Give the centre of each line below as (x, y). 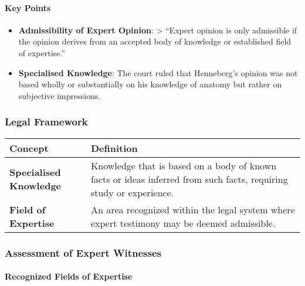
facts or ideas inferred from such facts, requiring (189, 179)
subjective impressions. (60, 95)
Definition (114, 148)
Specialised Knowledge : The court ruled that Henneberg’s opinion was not (158, 72)
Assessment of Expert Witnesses (83, 252)
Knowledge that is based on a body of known (184, 165)
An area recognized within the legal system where (193, 209)
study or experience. (132, 192)
